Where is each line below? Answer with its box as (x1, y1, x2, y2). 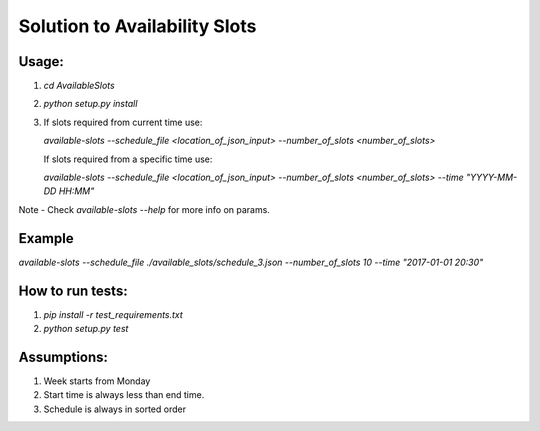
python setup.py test (43, 323, 129, 334)
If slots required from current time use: (43, 116, 203, 128)
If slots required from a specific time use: (43, 153, 213, 165)
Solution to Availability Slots (18, 15, 257, 37)
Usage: (18, 53, 65, 70)
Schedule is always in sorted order (43, 403, 187, 415)
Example (18, 230, 74, 247)
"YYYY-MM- (465, 171, 518, 184)
